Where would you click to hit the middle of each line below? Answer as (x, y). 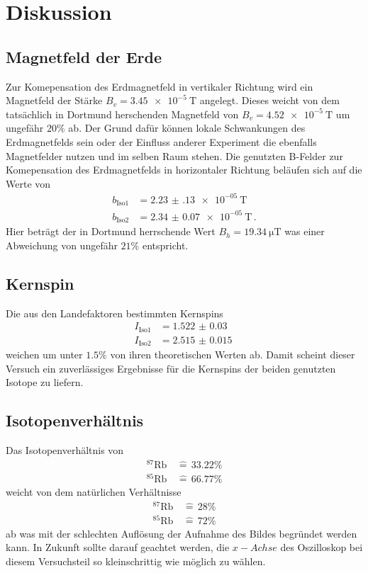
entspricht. (165, 245)
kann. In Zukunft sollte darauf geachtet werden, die (118, 547)
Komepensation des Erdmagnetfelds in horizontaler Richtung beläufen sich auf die (184, 170)
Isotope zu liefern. (45, 382)
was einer (305, 231)
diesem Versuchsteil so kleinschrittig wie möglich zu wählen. (136, 561)
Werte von (28, 183)
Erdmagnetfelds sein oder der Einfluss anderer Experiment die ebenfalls (161, 141)
